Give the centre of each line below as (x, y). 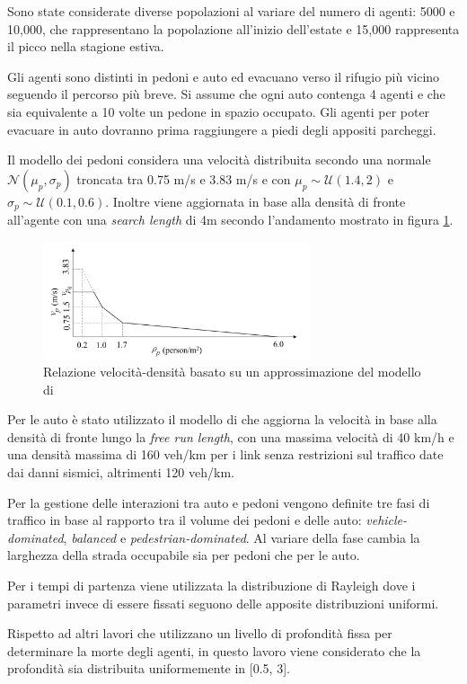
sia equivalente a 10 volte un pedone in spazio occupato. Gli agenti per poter (219, 111)
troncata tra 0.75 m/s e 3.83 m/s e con (184, 178)
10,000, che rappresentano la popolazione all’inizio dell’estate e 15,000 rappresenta (233, 28)
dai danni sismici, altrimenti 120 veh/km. (121, 472)
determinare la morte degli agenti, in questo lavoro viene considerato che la (214, 650)
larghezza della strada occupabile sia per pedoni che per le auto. (184, 555)
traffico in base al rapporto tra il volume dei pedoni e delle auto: (185, 520)
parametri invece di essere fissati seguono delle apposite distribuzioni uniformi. (223, 603)
